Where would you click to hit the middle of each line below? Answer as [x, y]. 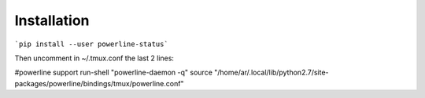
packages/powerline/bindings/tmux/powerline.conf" [99, 83]
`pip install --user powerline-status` [91, 44]
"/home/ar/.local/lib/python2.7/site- [272, 73]
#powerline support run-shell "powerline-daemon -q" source [113, 73]
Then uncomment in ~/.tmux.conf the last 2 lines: [94, 58]
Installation [52, 20]
